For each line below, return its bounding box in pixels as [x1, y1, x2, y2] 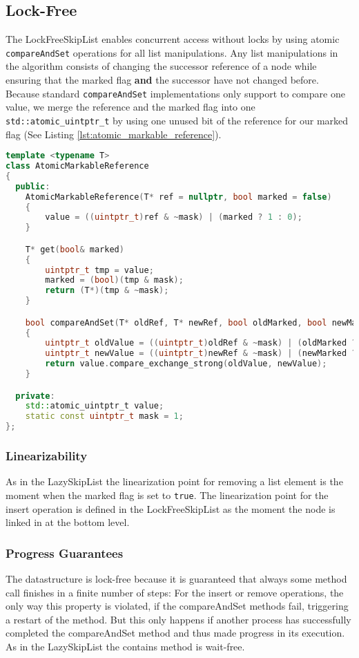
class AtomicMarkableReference [6, 161, 149, 171]
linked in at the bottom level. [6, 515, 130, 529]
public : [15, 181, 50, 191]
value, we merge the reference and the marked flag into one [6, 100, 255, 114]
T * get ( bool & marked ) [25, 244, 124, 254]
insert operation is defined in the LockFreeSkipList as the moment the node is [6, 501, 336, 516]
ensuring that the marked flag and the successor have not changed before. [6, 73, 319, 87]
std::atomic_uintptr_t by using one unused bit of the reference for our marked [6, 113, 349, 127]
